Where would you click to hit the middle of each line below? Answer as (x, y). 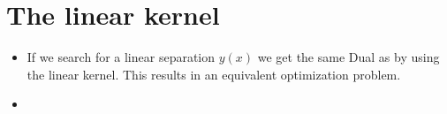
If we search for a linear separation (121, 57)
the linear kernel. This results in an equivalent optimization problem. (214, 74)
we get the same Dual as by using (349, 57)
